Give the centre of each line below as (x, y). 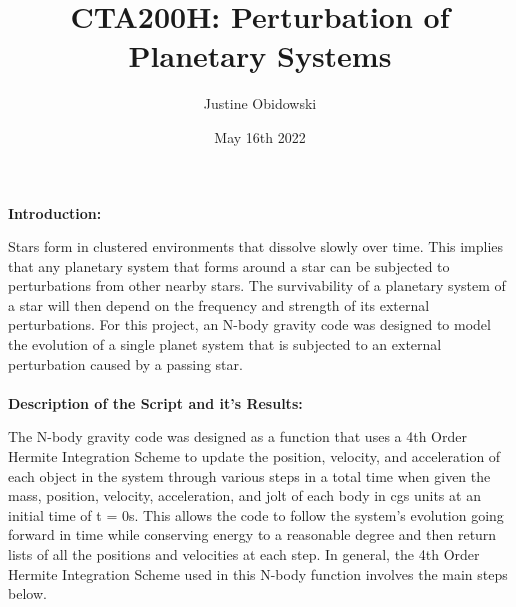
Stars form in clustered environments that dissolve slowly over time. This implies (256, 246)
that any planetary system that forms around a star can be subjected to (229, 265)
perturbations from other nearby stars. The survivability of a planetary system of (257, 285)
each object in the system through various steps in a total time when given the (249, 475)
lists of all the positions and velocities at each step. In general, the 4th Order (244, 554)
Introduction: (55, 212)
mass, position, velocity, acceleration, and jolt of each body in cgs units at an (244, 495)
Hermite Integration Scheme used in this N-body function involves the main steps (258, 573)
